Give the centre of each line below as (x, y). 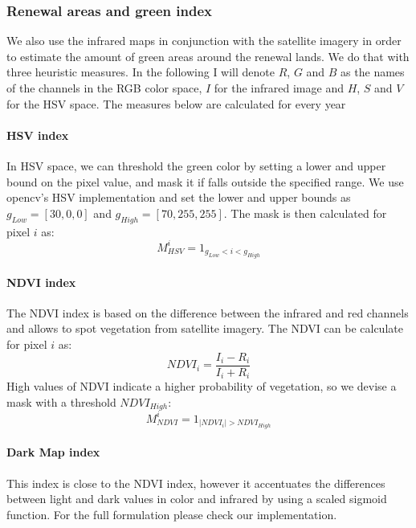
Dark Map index (53, 452)
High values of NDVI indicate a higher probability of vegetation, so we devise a (202, 386)
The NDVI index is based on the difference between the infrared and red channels (208, 312)
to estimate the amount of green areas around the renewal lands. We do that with (208, 56)
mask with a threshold (61, 401)
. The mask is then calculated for (305, 213)
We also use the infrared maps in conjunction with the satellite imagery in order (204, 41)
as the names (373, 72)
